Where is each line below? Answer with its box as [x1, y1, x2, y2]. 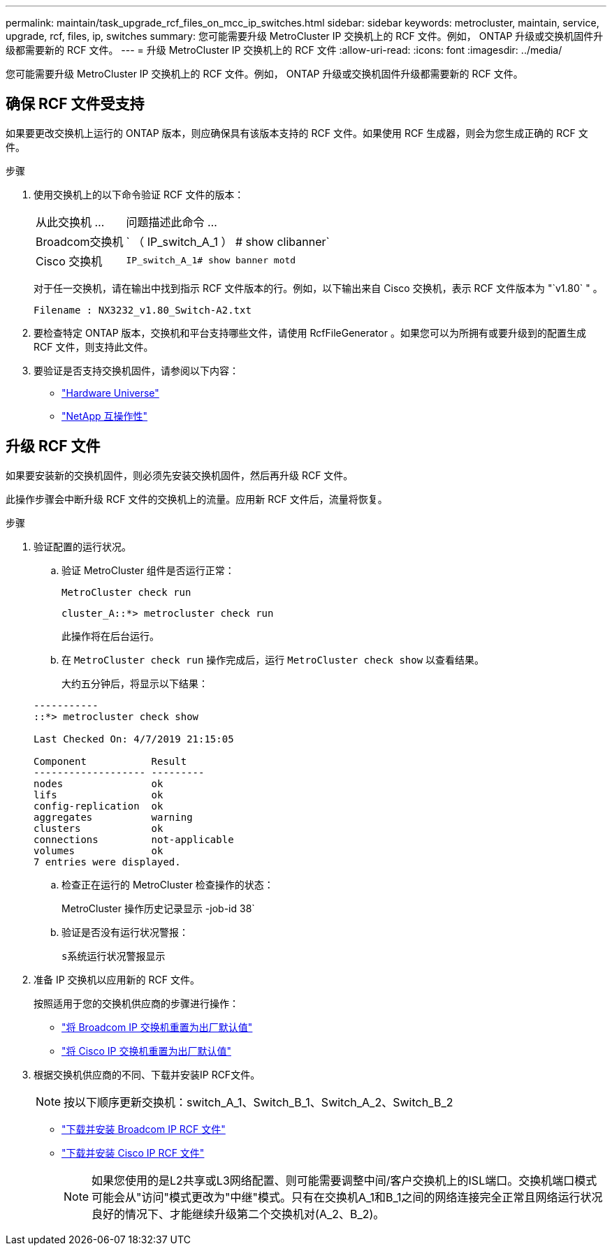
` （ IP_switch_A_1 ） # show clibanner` [126, 234, 330, 249]
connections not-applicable [34, 833, 234, 845]
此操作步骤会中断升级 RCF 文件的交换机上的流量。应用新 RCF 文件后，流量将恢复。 [6, 492, 388, 505]
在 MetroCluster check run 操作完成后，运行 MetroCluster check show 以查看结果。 [61, 653, 485, 666]
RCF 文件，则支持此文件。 [34, 340, 154, 353]
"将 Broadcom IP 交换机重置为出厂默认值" [61, 1020, 253, 1033]
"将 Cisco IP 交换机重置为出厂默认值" [61, 1044, 231, 1057]
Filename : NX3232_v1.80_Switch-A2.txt [34, 304, 252, 316]
